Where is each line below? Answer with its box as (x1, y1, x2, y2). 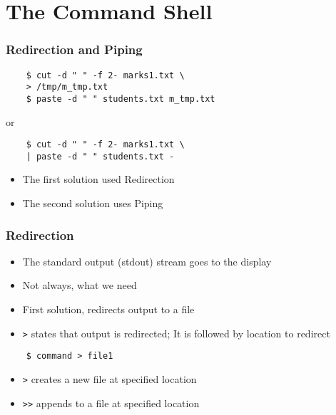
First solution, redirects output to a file (22, 302, 195, 317)
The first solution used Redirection (22, 172, 175, 187)
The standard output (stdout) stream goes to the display (22, 253, 272, 268)
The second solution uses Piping (22, 196, 163, 211)
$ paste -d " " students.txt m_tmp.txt (26, 93, 215, 104)
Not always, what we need (22, 278, 137, 293)
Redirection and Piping (6, 41, 143, 58)
